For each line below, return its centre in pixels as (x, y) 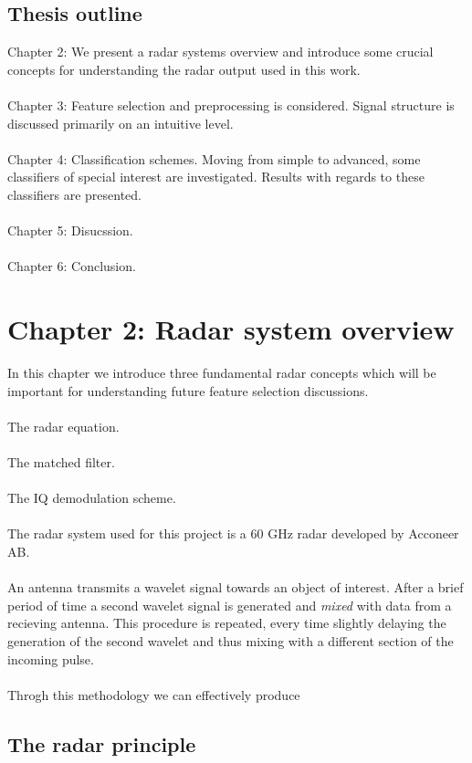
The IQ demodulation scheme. (92, 498)
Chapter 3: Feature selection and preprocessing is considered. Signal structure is (231, 105)
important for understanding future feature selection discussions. (188, 390)
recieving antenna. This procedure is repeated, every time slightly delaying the (227, 623)
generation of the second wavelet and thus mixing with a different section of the (231, 640)
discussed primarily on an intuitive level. (121, 123)
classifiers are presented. (75, 194)
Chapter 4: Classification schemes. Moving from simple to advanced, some (214, 158)
